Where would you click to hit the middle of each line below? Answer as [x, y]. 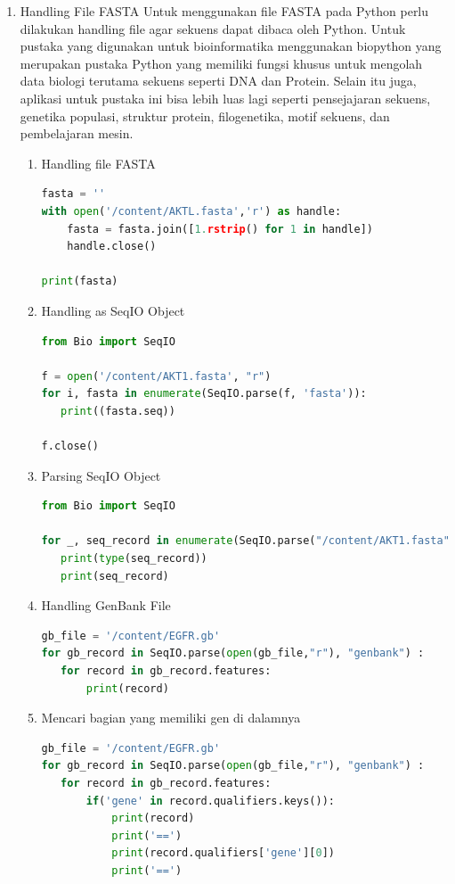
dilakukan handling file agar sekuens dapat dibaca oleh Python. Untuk [213, 28]
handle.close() [112, 247]
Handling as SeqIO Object [113, 310]
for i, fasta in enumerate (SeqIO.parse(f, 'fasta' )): [204, 394]
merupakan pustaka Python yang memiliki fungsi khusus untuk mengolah [221, 63]
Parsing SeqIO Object [101, 475]
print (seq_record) [115, 576]
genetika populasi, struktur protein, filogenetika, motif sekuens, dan [205, 116]
